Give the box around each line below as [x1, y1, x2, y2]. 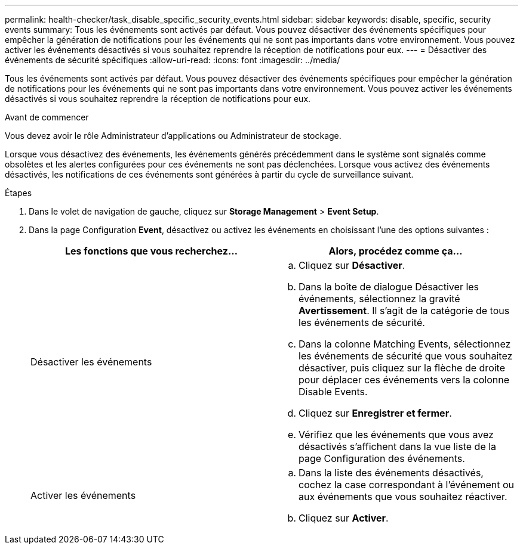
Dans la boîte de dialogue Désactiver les [299, 281, 479, 293]
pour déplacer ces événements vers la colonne [299, 374, 509, 386]
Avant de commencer [5, 112, 89, 122]
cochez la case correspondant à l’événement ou [299, 479, 514, 491]
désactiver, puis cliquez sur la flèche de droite [299, 362, 505, 374]
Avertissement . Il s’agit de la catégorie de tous [299, 305, 510, 317]
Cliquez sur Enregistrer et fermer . [299, 407, 452, 419]
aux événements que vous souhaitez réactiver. [299, 491, 507, 503]
